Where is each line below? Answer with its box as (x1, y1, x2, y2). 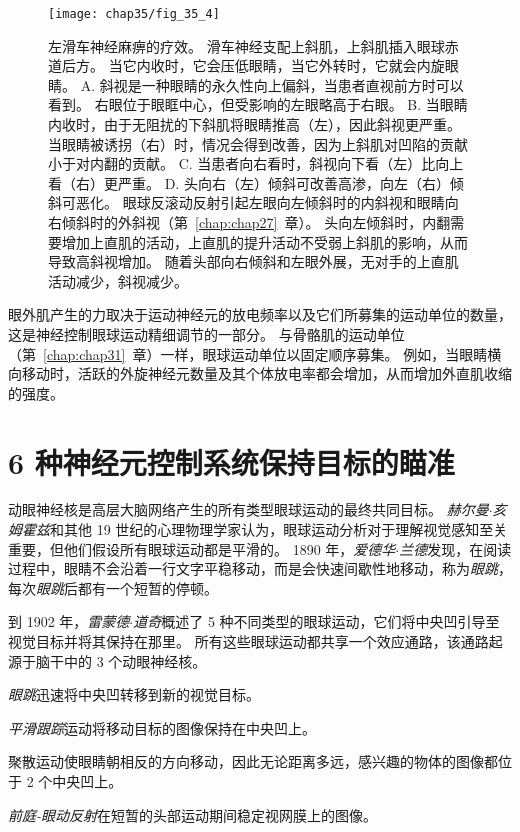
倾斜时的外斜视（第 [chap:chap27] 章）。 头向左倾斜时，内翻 (61, 212, 451, 232)
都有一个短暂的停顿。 (77, 577, 218, 598)
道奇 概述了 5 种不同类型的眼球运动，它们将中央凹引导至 (133, 611, 500, 632)
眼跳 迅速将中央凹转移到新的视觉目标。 (8, 684, 260, 705)
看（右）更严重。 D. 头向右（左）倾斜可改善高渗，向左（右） (48, 172, 450, 193)
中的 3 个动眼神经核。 (63, 650, 207, 671)
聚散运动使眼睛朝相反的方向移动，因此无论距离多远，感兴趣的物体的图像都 (8, 751, 498, 772)
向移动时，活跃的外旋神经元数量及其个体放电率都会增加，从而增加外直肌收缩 (8, 363, 512, 384)
